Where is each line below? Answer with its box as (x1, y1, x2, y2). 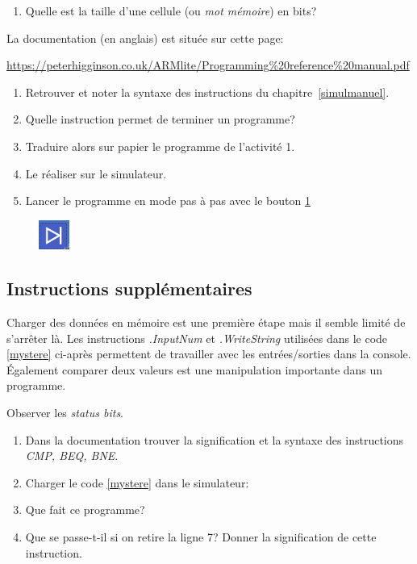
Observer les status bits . (6, 403, 124, 420)
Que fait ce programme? (25, 501, 145, 518)
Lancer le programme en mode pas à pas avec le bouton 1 (25, 192, 311, 209)
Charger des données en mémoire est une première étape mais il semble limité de (6, 314, 406, 330)
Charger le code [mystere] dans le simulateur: (25, 474, 249, 491)
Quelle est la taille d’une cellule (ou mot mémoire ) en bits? (25, 2, 317, 19)
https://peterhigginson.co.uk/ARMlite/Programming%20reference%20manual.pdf (6, 56, 410, 73)
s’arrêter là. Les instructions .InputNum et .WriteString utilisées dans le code (6, 329, 388, 346)
